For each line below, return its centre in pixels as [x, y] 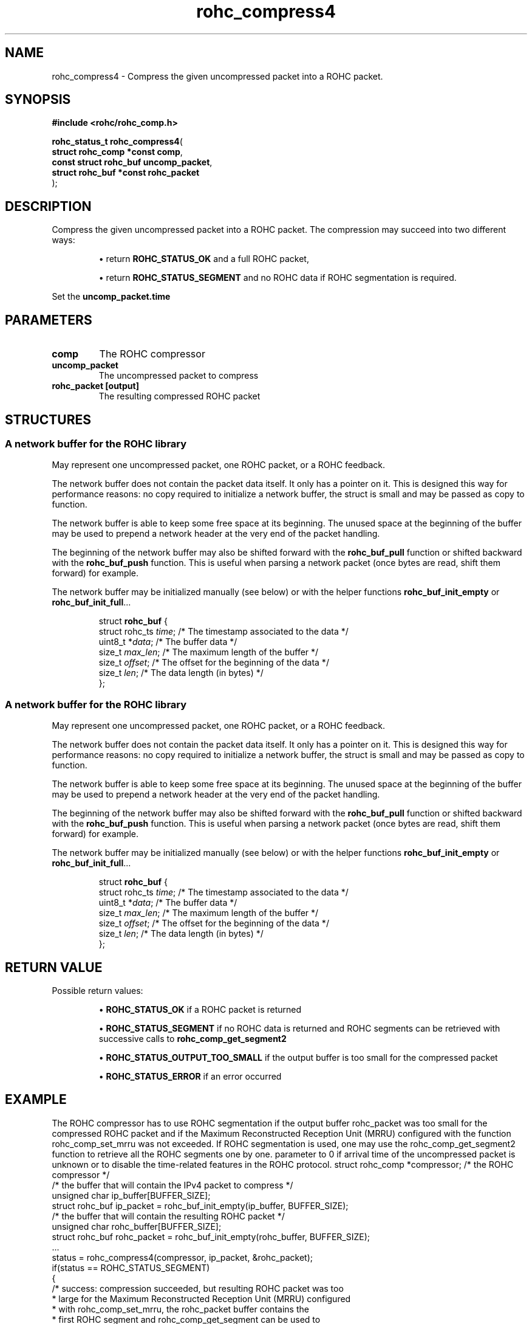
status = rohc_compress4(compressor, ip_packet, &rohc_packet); [182, 1257]
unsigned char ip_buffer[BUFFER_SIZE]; [131, 1195]
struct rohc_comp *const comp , [117, 152]
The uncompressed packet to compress [179, 376]
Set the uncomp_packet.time [111, 297]
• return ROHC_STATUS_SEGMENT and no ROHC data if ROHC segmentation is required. [278, 278]
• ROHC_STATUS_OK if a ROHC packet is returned [200, 1009]
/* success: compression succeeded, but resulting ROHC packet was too [198, 1288]
